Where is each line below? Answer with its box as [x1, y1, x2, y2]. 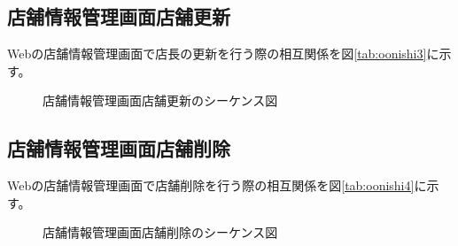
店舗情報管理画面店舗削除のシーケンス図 [43, 223, 278, 242]
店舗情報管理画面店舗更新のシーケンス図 [43, 91, 278, 110]
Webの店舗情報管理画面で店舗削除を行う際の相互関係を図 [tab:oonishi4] [7, 176, 415, 195]
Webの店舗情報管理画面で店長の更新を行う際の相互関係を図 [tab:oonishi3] [7, 44, 427, 63]
